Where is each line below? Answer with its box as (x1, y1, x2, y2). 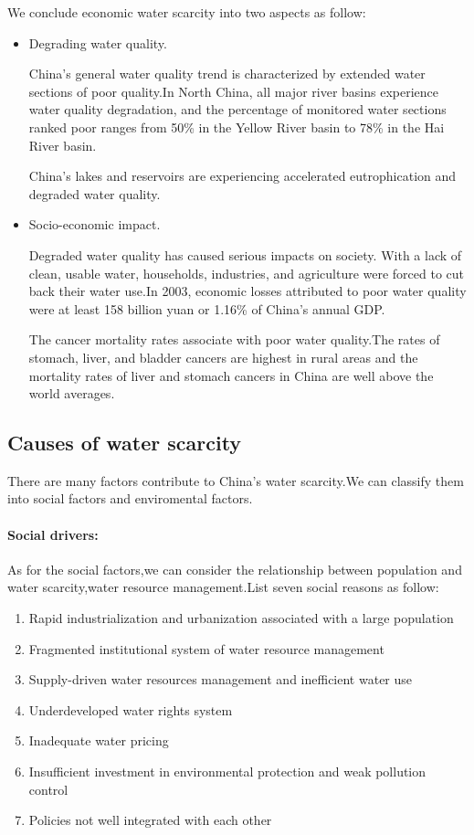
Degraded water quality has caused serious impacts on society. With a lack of (28, 245, 462, 264)
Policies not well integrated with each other (28, 810, 272, 830)
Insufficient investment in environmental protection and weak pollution (28, 762, 427, 781)
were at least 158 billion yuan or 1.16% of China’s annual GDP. (28, 299, 385, 318)
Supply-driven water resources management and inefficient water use (28, 670, 413, 689)
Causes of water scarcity (7, 428, 242, 457)
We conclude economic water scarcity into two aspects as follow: (7, 3, 366, 21)
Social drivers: (7, 524, 99, 544)
